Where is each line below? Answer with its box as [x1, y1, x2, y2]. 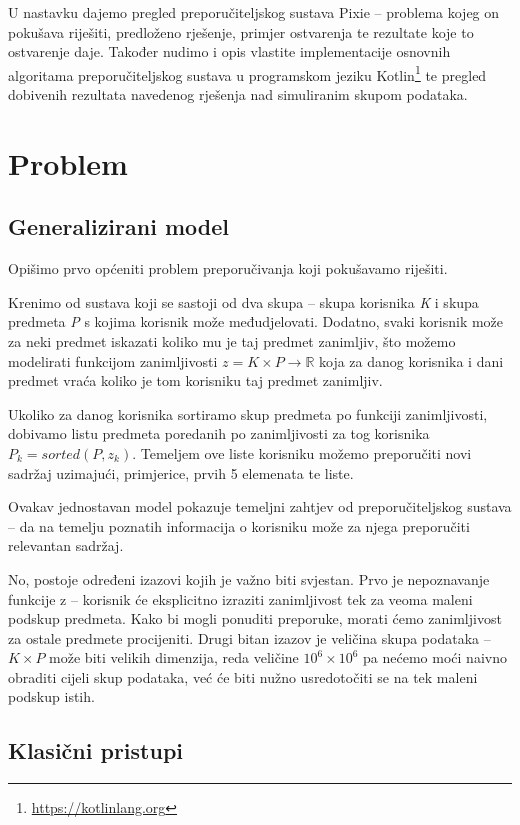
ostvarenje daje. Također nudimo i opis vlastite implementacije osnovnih [8, 41, 451, 62]
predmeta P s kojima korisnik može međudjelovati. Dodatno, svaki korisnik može [8, 311, 504, 332]
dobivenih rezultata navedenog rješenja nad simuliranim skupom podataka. [8, 84, 468, 105]
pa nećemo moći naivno [363, 647, 507, 668]
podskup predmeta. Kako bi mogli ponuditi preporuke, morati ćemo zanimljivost [8, 608, 502, 629]
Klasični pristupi [8, 735, 184, 766]
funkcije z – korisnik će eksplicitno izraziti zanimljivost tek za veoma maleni [8, 588, 473, 609]
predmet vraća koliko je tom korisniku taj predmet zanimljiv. [8, 370, 383, 391]
